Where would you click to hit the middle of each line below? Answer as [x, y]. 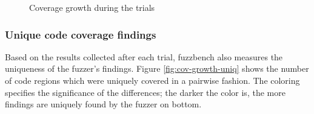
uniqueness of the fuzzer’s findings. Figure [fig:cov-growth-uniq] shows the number [157, 68]
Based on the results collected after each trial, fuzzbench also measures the [144, 56]
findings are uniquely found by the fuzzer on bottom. [103, 104]
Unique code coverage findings [81, 34]
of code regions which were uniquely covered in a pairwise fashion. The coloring [152, 80]
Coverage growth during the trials [92, 7]
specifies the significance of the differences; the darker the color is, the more [145, 92]
